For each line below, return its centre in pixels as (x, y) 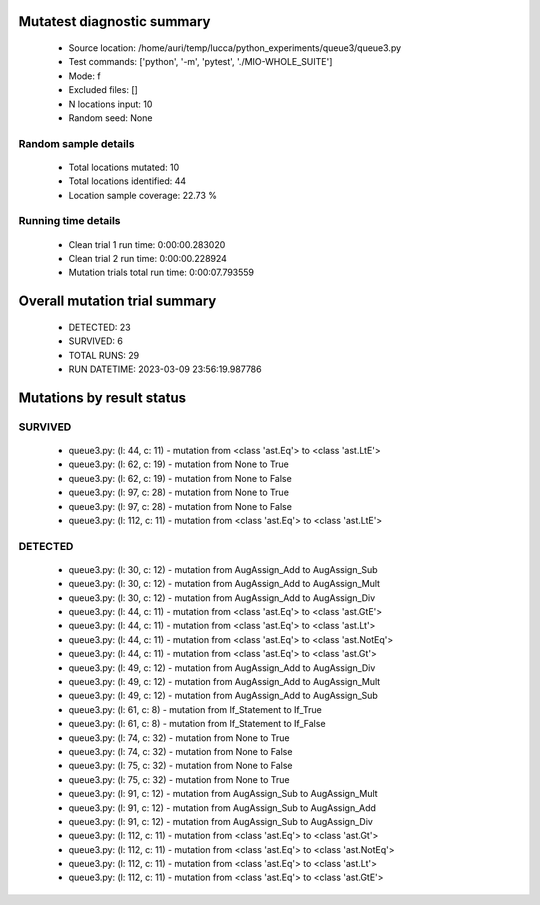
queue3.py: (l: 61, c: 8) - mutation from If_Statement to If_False (197, 724)
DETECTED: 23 (99, 327)
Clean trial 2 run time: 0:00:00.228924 (147, 259)
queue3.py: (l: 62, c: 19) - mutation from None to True (178, 464)
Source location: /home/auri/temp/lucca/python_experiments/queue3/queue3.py (235, 48)
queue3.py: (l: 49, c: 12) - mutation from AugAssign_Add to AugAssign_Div (222, 667)
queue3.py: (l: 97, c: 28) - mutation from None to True (179, 492)
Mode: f (84, 76)
